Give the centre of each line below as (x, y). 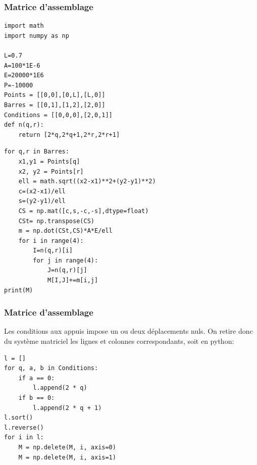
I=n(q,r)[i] (53, 251)
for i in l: (24, 437)
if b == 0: (37, 398)
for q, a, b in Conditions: (51, 368)
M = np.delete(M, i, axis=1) (67, 457)
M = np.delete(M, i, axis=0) (67, 447)
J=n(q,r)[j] (67, 270)
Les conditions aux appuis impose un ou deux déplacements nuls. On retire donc (128, 331)
